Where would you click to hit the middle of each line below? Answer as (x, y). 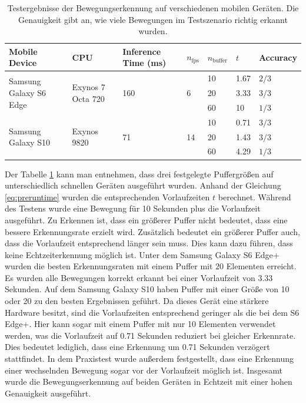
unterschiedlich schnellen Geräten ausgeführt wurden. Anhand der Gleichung (143, 185)
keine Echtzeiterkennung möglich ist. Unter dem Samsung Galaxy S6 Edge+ (142, 254)
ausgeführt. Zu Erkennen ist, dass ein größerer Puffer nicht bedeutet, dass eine (146, 219)
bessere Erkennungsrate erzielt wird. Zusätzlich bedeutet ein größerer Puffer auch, (152, 231)
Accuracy (278, 57)
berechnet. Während (255, 196)
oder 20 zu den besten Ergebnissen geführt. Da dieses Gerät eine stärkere (137, 301)
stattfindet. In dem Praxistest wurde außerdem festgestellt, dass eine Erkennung (149, 359)
